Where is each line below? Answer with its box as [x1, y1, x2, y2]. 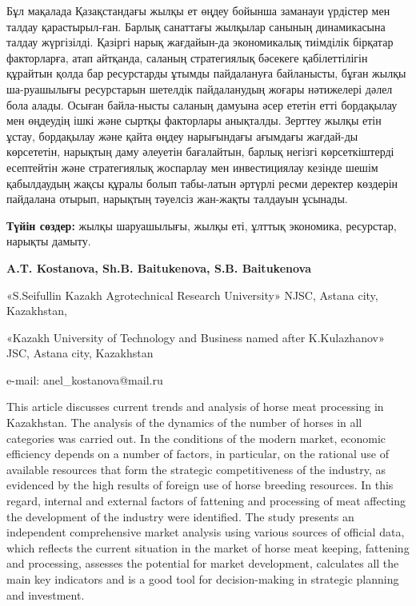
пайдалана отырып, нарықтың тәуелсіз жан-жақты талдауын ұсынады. [6, 190, 348, 207]
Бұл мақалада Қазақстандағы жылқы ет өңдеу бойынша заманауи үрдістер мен [6, 2, 390, 18]
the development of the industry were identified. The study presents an [6, 508, 354, 524]
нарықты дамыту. [6, 233, 91, 249]
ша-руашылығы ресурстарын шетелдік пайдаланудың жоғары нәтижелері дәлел [6, 80, 393, 97]
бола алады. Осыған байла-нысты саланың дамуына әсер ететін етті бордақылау [6, 96, 398, 113]
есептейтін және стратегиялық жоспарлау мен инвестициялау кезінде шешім [6, 158, 378, 175]
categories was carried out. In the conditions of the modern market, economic [6, 429, 386, 446]
